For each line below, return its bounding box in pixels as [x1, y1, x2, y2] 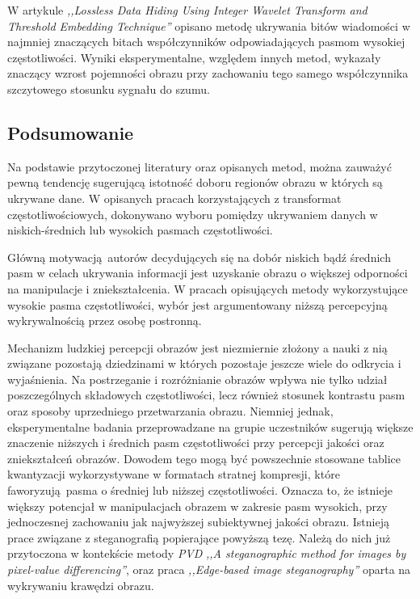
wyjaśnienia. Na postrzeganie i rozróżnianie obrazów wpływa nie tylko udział [7, 370, 388, 387]
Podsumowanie [7, 120, 134, 145]
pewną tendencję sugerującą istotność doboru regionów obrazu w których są [7, 174, 383, 191]
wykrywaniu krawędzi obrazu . [7, 576, 154, 593]
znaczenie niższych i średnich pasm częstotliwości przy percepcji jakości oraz [7, 434, 384, 451]
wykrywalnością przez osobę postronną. [7, 312, 202, 329]
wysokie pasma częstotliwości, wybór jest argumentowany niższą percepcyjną [7, 296, 388, 313]
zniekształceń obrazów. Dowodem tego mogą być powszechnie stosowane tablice [7, 449, 401, 466]
